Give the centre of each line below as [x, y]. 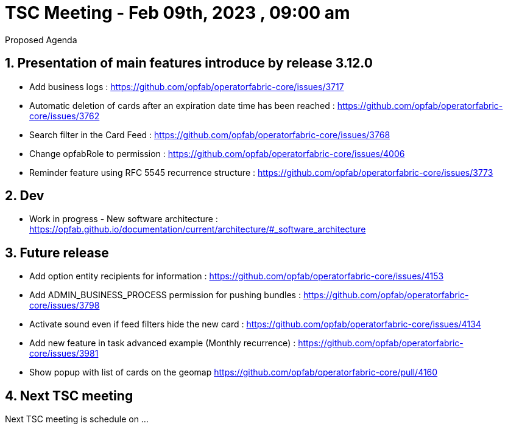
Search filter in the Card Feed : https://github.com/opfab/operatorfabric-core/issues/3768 [210, 134]
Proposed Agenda [41, 40]
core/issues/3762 [65, 116]
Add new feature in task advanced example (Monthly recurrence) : [163, 343]
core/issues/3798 [65, 305]
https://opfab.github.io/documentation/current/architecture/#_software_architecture [198, 229]
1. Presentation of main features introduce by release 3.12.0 [189, 63]
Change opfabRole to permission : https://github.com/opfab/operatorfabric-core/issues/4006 [217, 153]
